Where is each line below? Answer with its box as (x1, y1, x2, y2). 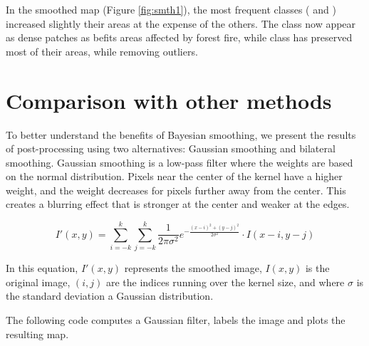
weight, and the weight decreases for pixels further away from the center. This (6, 182, 346, 197)
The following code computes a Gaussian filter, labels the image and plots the (6, 312, 345, 327)
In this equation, (6, 261, 78, 276)
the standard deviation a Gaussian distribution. (6, 288, 214, 303)
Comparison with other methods (6, 85, 332, 115)
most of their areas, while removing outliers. (6, 43, 198, 58)
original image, (6, 274, 71, 289)
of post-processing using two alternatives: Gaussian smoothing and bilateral (6, 141, 336, 156)
